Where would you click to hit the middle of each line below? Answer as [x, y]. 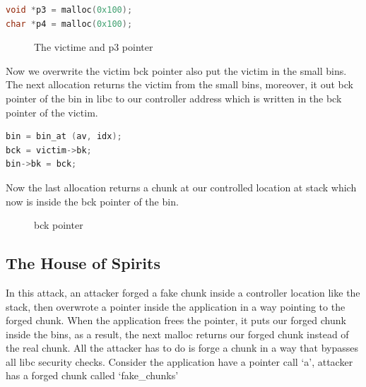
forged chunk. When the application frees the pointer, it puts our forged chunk [176, 320]
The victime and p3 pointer [94, 47]
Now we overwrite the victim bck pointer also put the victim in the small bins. [176, 70]
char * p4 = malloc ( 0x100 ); [69, 24]
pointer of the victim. [52, 112]
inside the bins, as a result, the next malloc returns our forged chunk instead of [177, 334]
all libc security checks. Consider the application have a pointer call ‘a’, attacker [179, 361]
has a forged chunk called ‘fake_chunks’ [92, 375]
